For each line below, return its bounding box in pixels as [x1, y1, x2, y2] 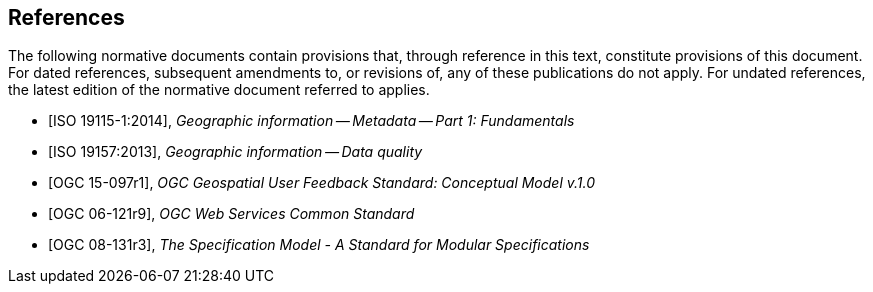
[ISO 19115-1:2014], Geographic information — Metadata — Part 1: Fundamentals [48, 112, 575, 130]
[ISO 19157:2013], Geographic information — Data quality [48, 143, 423, 161]
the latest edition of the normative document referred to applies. [8, 81, 430, 99]
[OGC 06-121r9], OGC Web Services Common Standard [48, 205, 415, 223]
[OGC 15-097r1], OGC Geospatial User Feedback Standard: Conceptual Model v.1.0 [48, 174, 595, 192]
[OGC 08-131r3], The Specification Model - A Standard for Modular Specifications [48, 236, 590, 254]
